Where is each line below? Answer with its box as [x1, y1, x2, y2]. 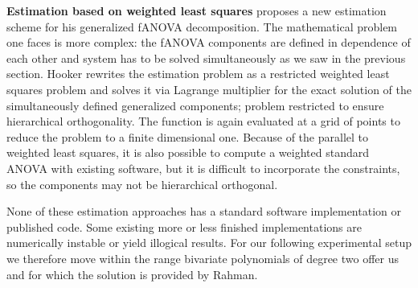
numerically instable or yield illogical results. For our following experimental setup [6, 234, 412, 251]
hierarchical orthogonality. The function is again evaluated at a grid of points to [6, 113, 400, 130]
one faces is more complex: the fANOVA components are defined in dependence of [6, 34, 411, 51]
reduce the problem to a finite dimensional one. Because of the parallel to [6, 128, 369, 145]
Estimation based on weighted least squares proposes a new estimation [6, 2, 387, 19]
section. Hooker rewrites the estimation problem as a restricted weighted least [6, 65, 390, 82]
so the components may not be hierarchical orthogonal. [6, 175, 278, 192]
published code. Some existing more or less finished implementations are [6, 218, 362, 235]
